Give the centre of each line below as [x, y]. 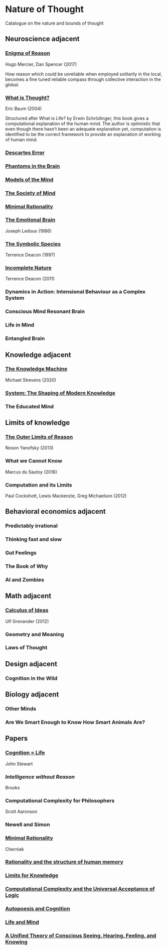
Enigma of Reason [28, 53]
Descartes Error [25, 153]
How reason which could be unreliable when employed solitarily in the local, [83, 74]
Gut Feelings [21, 553]
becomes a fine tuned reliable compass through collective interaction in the [83, 79]
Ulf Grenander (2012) [27, 621]
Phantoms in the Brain [33, 166]
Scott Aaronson [21, 811]
